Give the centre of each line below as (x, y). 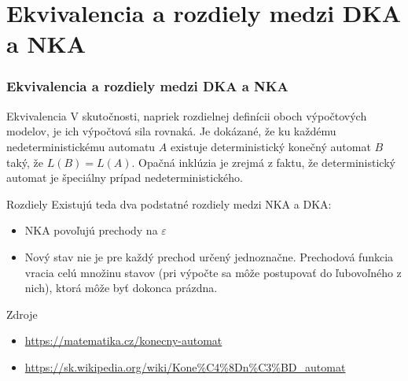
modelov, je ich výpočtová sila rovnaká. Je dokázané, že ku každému (171, 131)
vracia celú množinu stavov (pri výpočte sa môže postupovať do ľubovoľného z (213, 272)
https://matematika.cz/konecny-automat (123, 340)
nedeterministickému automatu (81, 146)
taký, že (25, 162)
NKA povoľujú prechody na (91, 230)
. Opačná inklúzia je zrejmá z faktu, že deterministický (263, 162)
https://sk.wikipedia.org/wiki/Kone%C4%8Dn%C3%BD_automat (185, 366)
